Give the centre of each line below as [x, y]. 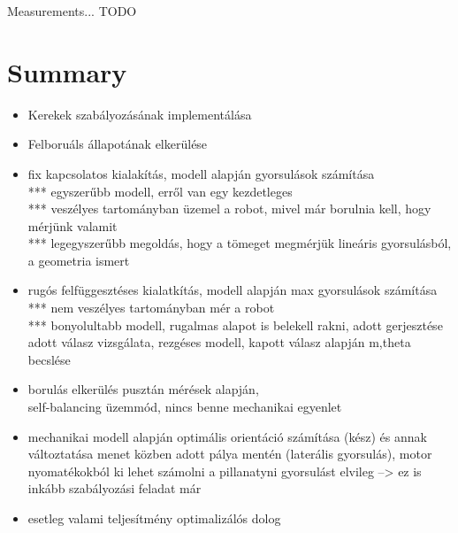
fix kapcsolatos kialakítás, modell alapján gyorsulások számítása [201, 173]
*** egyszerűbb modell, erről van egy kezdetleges [160, 191]
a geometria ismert [79, 260]
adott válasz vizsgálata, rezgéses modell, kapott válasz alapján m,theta [219, 342]
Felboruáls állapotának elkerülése [118, 144]
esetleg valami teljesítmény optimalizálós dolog [154, 518]
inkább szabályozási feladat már [114, 488]
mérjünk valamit [73, 225]
